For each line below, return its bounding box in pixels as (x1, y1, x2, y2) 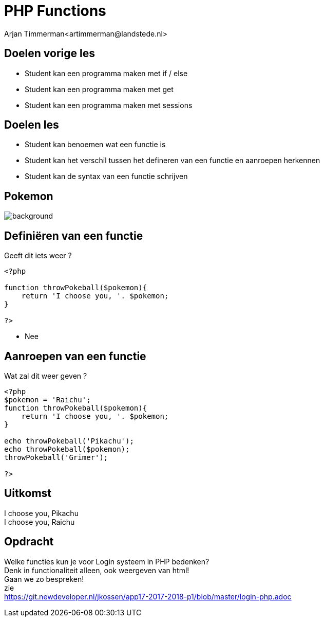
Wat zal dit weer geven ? (4, 371, 87, 380)
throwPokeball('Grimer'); (4, 453, 108, 462)
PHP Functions (4, 2, 106, 20)
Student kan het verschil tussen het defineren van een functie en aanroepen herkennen (25, 156, 320, 165)
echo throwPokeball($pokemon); (4, 445, 130, 453)
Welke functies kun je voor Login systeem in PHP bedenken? (4, 557, 209, 566)
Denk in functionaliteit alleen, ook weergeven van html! (4, 565, 189, 575)
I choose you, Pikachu (4, 508, 79, 518)
